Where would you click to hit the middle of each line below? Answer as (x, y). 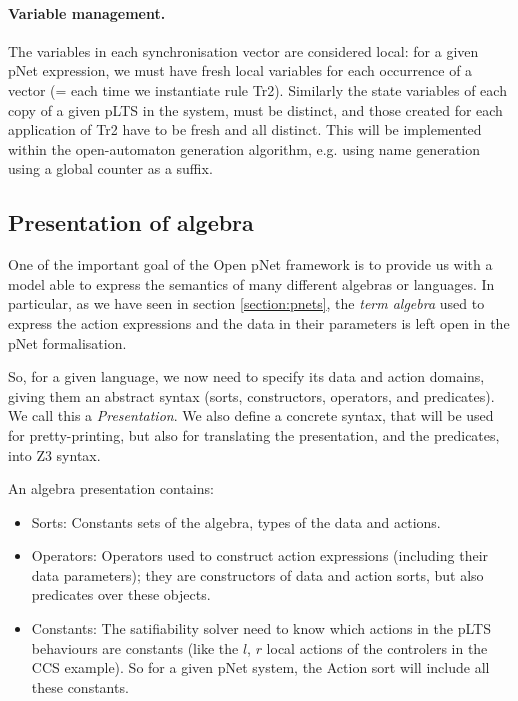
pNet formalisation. (67, 342)
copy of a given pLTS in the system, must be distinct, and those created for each (255, 109)
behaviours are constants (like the (135, 647)
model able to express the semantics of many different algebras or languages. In (251, 283)
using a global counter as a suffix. (110, 168)
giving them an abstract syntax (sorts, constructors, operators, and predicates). (251, 395)
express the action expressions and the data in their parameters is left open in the (259, 322)
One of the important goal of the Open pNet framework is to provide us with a (250, 264)
